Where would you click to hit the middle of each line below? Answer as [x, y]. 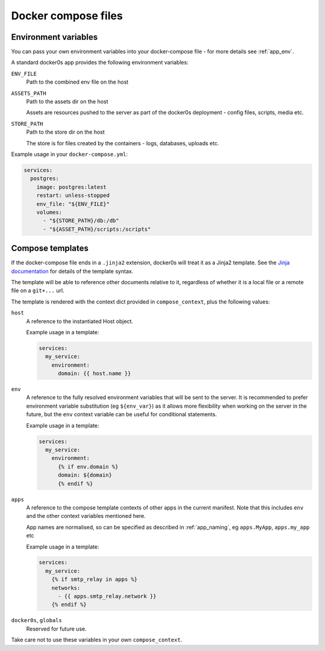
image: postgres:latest [71, 187]
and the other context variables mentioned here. [86, 516]
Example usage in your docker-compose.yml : [70, 154]
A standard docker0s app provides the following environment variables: [100, 63]
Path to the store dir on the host [66, 132]
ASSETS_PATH [29, 93]
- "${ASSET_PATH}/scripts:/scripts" [97, 229]
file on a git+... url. [38, 291]
